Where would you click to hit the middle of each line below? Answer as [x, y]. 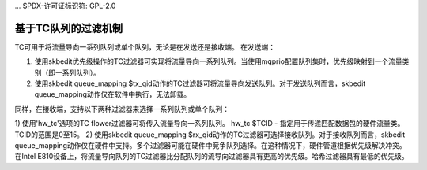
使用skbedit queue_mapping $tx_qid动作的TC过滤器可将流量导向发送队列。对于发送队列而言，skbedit [200, 83]
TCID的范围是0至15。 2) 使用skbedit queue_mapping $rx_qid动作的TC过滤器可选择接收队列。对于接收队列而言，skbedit [210, 135]
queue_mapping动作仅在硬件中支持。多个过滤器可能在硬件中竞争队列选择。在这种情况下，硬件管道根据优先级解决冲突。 [210, 146]
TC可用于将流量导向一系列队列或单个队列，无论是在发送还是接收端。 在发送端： [145, 46]
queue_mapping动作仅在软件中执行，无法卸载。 [113, 94]
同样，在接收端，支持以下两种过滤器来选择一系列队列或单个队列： [122, 109]
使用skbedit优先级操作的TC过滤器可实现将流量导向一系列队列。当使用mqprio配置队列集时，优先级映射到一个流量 [218, 61]
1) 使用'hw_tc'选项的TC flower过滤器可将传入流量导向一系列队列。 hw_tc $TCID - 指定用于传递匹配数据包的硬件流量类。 [210, 124]
